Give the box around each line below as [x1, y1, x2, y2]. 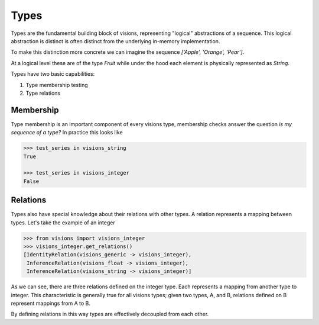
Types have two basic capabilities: [11, 70, 95, 78]
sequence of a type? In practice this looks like [11, 129, 123, 136]
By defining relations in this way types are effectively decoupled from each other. [11, 311, 209, 318]
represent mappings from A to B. [11, 300, 91, 307]
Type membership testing [25, 81, 88, 88]
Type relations [25, 89, 61, 96]
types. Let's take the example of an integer [11, 219, 115, 226]
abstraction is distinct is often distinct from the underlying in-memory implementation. [11, 37, 220, 44]
